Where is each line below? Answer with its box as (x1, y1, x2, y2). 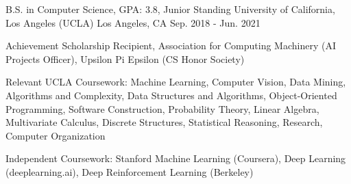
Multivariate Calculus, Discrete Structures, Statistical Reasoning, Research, (5, 115, 323, 129)
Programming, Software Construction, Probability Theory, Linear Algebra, (5, 101, 319, 116)
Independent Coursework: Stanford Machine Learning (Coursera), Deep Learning (5, 151, 346, 166)
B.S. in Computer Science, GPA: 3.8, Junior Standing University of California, (5, 2, 335, 16)
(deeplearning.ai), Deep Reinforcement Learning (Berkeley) (5, 164, 254, 179)
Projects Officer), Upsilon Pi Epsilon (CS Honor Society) (5, 51, 245, 66)
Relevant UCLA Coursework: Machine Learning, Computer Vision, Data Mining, (5, 75, 346, 89)
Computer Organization (5, 128, 106, 142)
